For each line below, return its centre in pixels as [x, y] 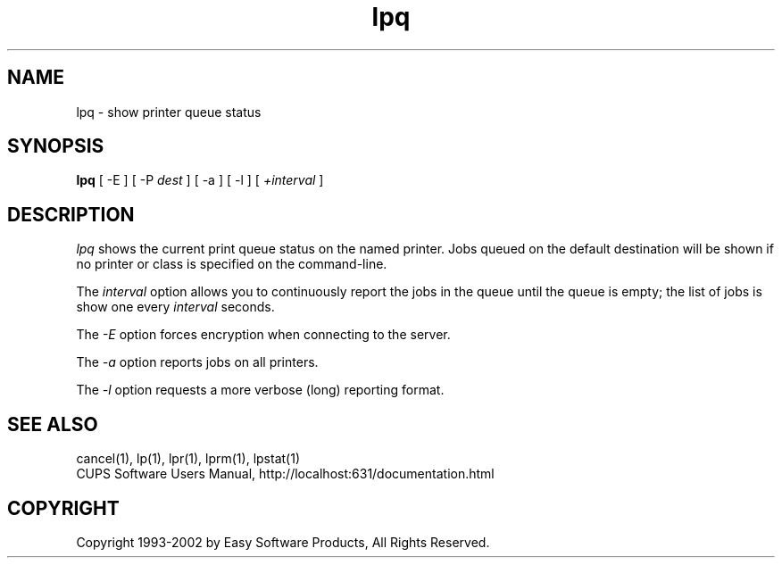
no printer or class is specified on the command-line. [232, 264]
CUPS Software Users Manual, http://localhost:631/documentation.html [285, 474]
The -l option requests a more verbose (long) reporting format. [260, 390]
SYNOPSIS [56, 146]
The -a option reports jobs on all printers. [197, 362]
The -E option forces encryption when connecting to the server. [263, 335]
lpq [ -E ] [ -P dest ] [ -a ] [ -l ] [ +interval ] [200, 180]
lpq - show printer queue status [169, 112]
